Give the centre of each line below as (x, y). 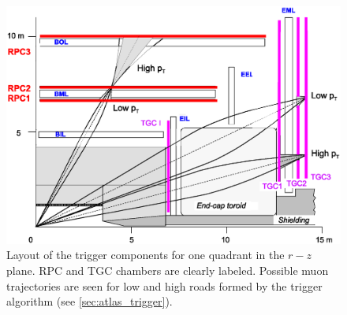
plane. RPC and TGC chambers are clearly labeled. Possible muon (168, 271)
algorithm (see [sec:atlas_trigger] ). (90, 301)
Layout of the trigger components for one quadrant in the (146, 255)
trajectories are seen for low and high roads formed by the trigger (164, 285)
